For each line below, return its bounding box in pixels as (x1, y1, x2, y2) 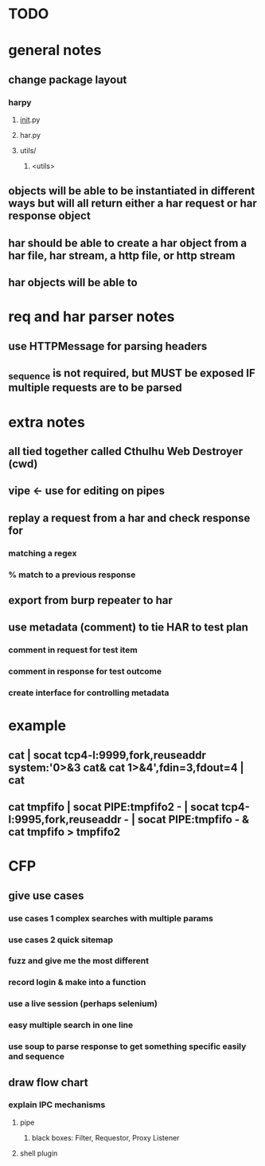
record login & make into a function (8, 977, 146, 988)
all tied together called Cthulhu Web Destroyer (8, 444, 244, 458)
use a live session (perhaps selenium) (8, 998, 158, 1009)
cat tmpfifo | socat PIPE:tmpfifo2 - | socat (8, 800, 220, 814)
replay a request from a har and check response (8, 511, 251, 524)
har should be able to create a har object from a (8, 236, 247, 249)
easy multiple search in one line (8, 1019, 134, 1031)
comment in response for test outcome (8, 666, 162, 677)
